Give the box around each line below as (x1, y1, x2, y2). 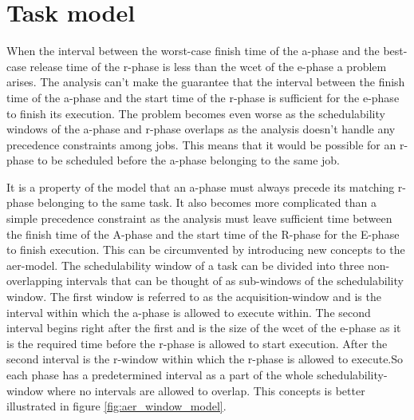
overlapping (6, 272, 63, 289)
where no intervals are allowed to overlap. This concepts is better (46, 382, 365, 398)
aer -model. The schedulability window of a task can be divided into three (6, 256, 365, 273)
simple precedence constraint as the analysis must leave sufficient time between (6, 210, 392, 227)
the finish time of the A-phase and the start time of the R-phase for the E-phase (6, 225, 400, 242)
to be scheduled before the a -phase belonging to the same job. (37, 152, 341, 168)
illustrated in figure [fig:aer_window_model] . (6, 398, 227, 414)
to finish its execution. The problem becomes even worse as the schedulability (6, 105, 385, 121)
